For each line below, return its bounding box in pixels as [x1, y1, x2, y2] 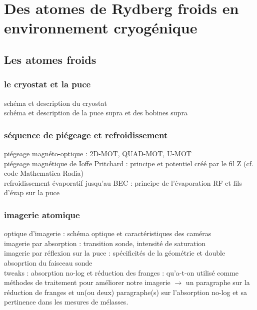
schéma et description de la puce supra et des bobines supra [4, 107, 187, 118]
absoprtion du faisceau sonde [4, 257, 92, 268]
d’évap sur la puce [4, 187, 59, 198]
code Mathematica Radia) [4, 168, 83, 178]
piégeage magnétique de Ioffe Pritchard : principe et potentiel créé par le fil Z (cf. [4, 158, 253, 168]
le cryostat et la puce [4, 78, 91, 90]
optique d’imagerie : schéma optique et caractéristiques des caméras [4, 228, 211, 239]
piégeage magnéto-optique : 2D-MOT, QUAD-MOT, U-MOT [4, 148, 191, 158]
